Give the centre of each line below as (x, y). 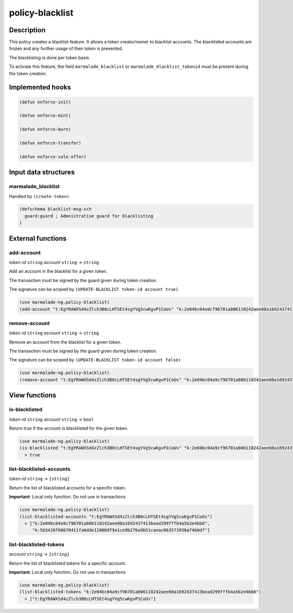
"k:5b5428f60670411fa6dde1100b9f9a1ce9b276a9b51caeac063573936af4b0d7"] (121, 530)
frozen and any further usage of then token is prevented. (66, 48)
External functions (38, 238)
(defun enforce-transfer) (50, 143)
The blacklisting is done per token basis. (50, 57)
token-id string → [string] (40, 479)
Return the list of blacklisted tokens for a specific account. (68, 563)
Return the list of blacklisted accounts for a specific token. (68, 488)
